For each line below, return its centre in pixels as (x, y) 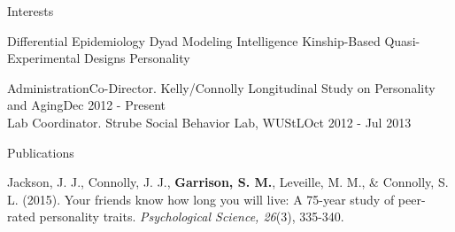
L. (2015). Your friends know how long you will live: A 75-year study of (201, 199)
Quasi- (402, 40)
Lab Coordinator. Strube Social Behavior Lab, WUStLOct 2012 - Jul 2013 (209, 122)
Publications (41, 152)
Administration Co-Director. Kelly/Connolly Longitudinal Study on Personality (221, 87)
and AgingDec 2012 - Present (86, 105)
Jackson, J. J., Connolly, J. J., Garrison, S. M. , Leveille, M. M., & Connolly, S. (228, 182)
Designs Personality (137, 58)
